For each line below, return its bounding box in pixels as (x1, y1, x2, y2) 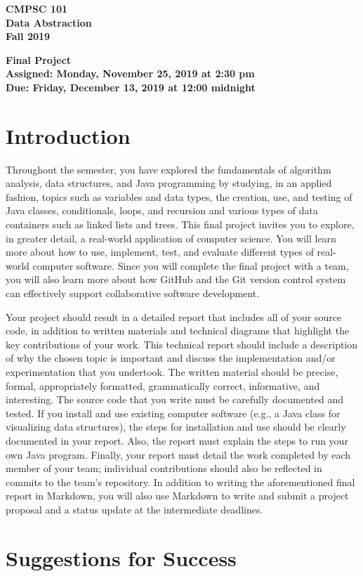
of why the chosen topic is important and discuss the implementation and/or (6, 351, 336, 365)
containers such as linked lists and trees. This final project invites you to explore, (6, 217, 355, 232)
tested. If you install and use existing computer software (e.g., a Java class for (6, 405, 341, 420)
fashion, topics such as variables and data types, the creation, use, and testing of (6, 189, 352, 204)
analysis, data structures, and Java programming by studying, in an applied (6, 176, 332, 190)
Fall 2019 (6, 29, 51, 44)
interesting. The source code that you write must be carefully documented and (6, 392, 344, 407)
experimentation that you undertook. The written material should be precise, (6, 365, 338, 379)
